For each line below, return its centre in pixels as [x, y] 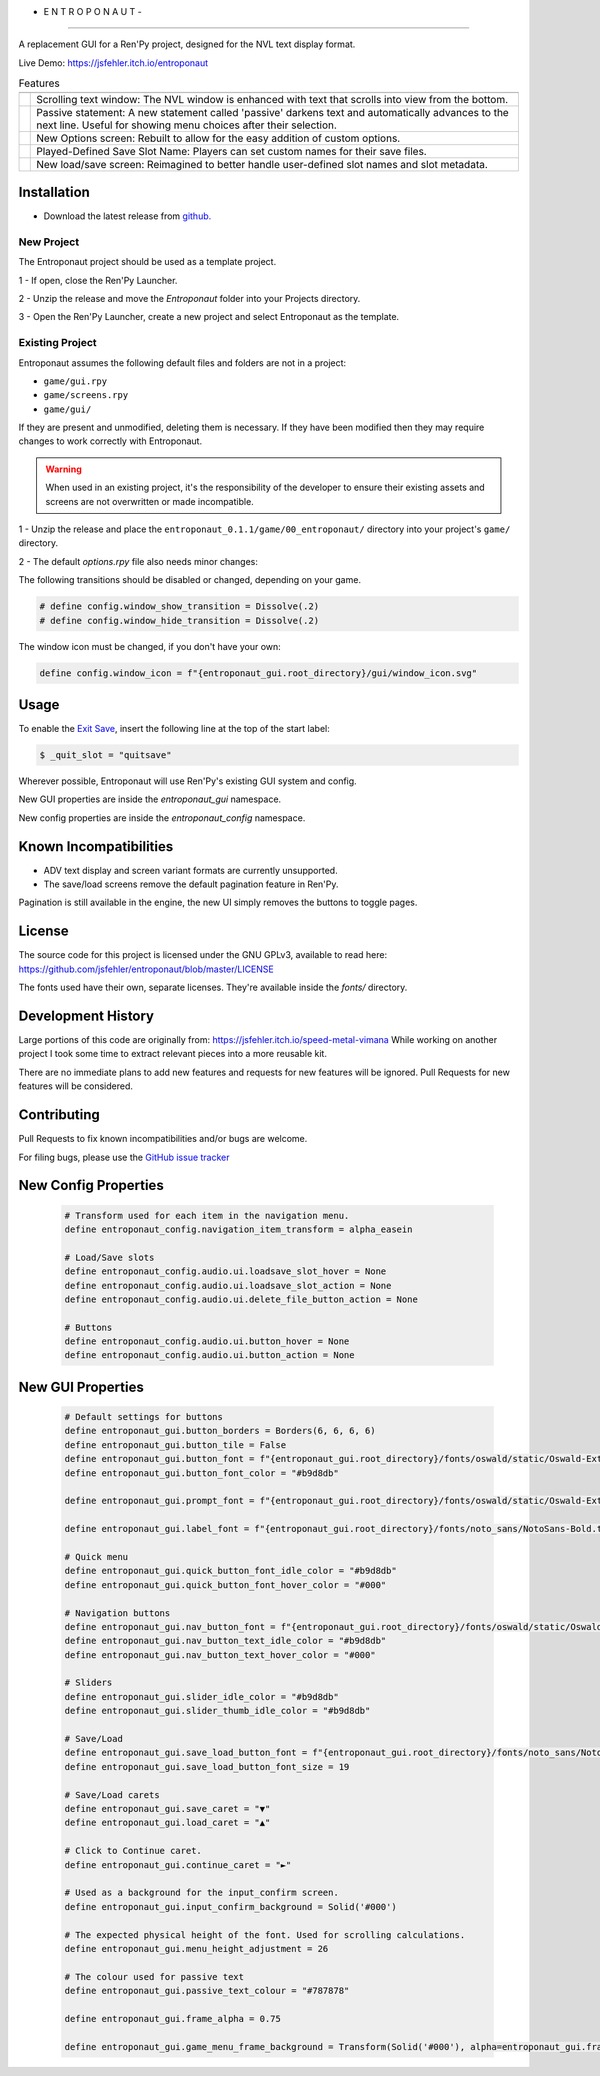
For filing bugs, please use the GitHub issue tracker [124, 1157]
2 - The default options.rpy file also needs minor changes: [138, 561]
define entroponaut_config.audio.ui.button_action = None [209, 1355]
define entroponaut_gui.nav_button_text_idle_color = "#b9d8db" [225, 1641]
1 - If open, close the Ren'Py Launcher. [98, 280]
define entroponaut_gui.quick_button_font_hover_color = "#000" [225, 1584]
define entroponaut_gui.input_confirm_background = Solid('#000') [230, 1906]
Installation [54, 191]
